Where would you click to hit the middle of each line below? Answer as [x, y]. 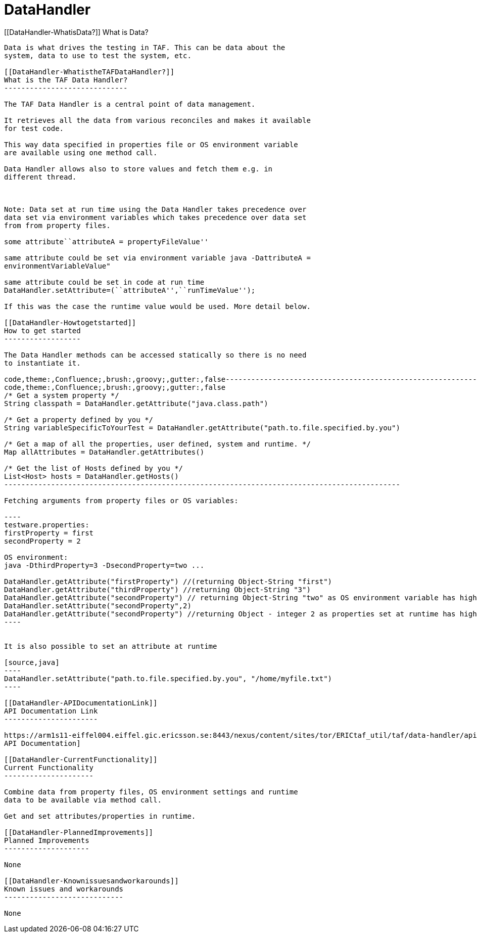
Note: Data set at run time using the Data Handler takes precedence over [155, 209]
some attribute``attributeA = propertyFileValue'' [106, 241]
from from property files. [57, 225]
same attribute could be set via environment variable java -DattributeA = [157, 258]
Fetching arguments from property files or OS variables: [121, 500]
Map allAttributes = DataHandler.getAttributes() [104, 452]
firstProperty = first [49, 533]
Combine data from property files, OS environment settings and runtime [151, 792]
